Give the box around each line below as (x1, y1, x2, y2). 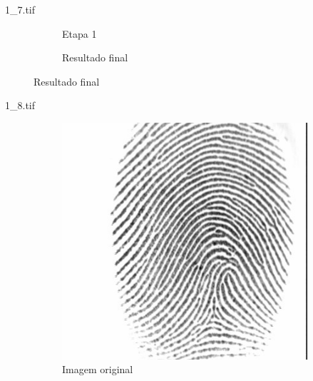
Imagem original (62, 362, 133, 377)
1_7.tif (5, 2, 36, 16)
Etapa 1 (62, 26, 97, 41)
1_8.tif (5, 98, 36, 113)
